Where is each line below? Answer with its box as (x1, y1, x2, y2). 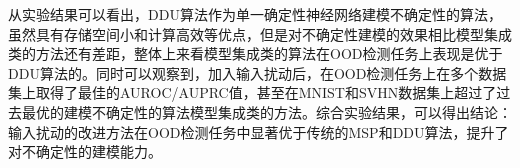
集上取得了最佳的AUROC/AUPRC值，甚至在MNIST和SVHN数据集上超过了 (8, 82, 497, 103)
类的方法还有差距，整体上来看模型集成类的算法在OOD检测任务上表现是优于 (8, 43, 503, 64)
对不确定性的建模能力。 (8, 141, 162, 162)
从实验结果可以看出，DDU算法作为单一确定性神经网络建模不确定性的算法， (8, 4, 502, 24)
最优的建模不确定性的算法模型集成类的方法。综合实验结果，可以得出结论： (21, 101, 512, 122)
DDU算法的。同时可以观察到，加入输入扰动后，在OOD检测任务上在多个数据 (8, 62, 507, 83)
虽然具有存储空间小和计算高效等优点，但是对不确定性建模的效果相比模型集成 (8, 23, 512, 44)
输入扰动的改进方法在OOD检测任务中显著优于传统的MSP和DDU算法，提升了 (8, 121, 509, 142)
